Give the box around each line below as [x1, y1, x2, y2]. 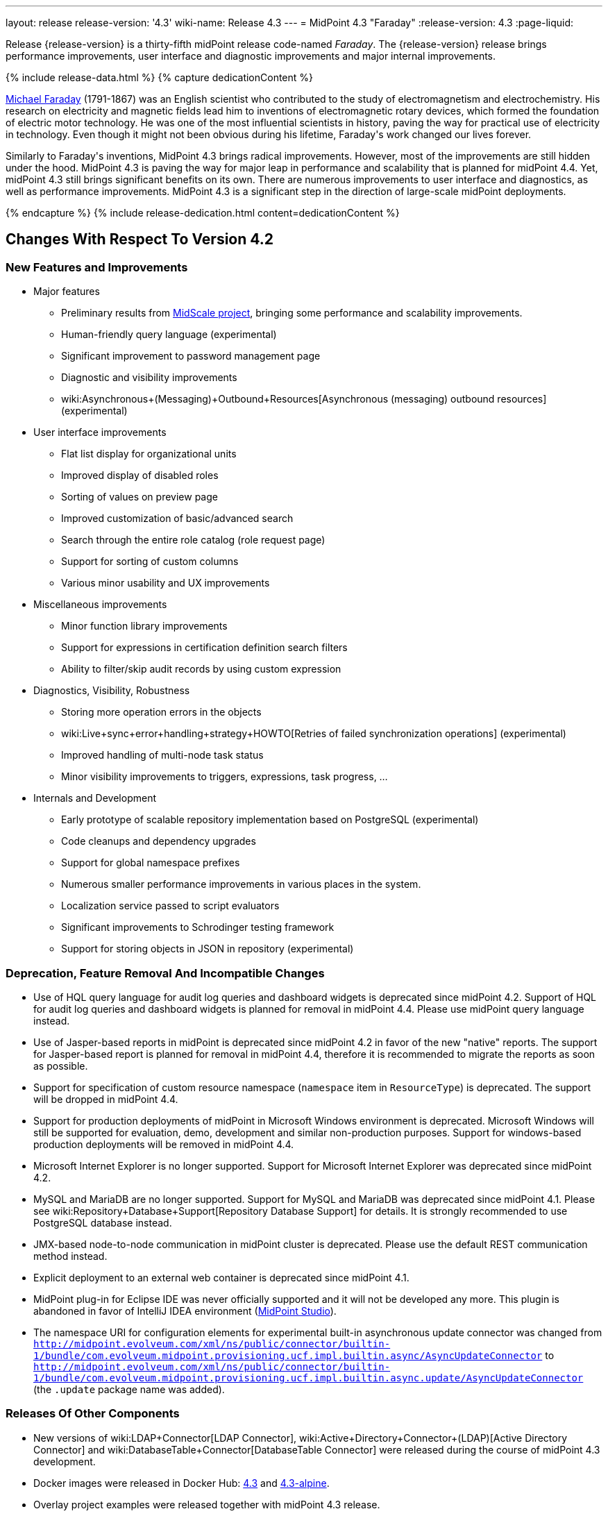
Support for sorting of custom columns [61, 555, 239, 568]
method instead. [33, 1249, 108, 1262]
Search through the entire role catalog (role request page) [61, 534, 326, 546]
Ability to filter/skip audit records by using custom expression [61, 663, 341, 675]
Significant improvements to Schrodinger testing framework [61, 921, 335, 934]
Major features [33, 285, 100, 298]
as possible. [33, 1059, 88, 1072]
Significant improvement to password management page [61, 350, 321, 362]
